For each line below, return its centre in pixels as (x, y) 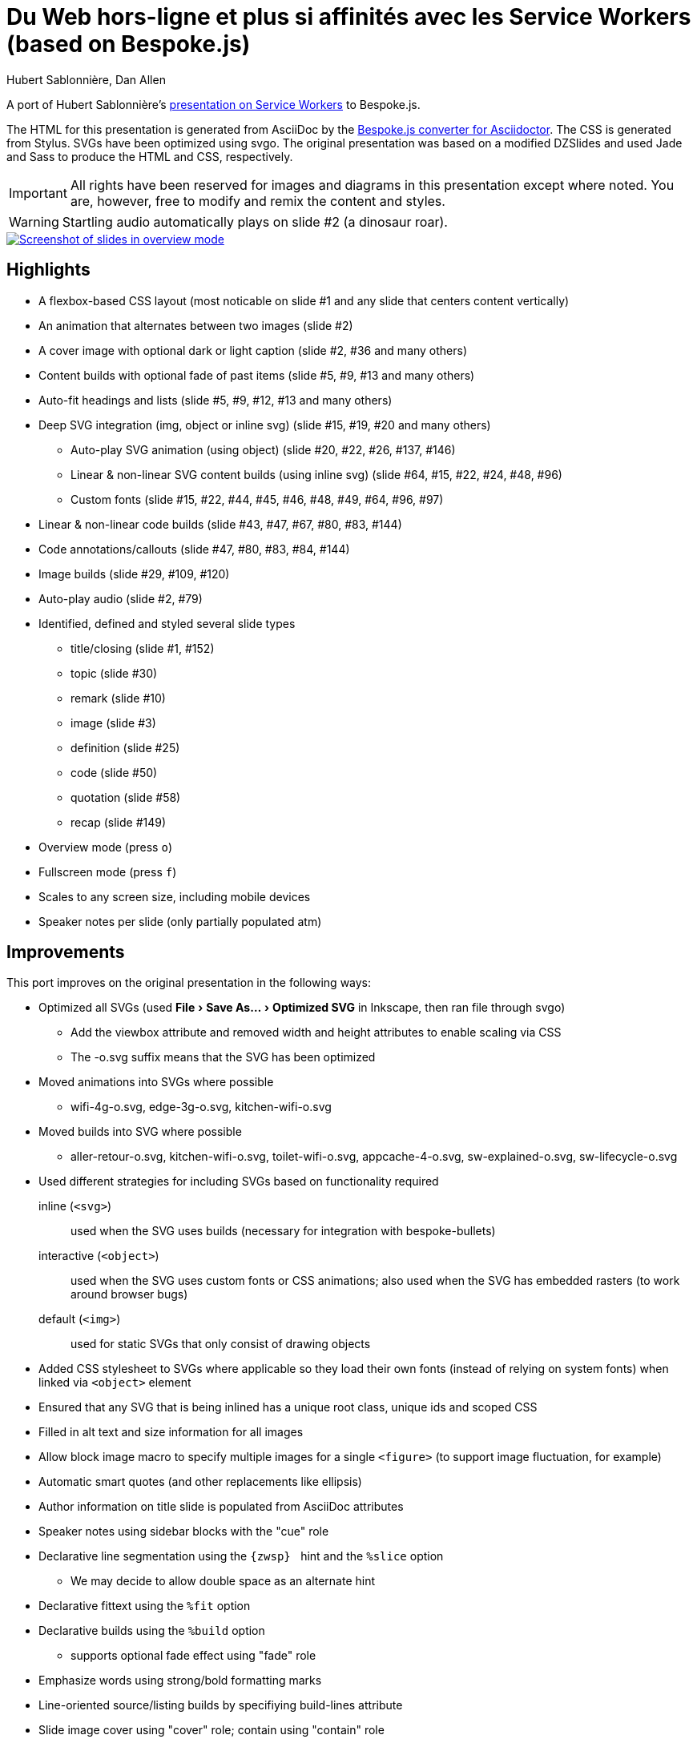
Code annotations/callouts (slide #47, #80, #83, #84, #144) (194, 549)
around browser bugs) (129, 1294)
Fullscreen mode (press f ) (108, 871)
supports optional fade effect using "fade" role (193, 1656)
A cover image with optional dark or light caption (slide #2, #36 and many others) (253, 350)
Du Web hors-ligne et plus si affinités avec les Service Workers (349, 17)
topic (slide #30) (114, 673)
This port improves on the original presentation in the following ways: (189, 983)
